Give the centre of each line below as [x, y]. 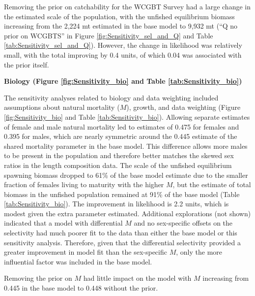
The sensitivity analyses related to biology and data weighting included [111, 97]
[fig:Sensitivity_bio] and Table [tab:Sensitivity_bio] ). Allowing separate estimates [127, 116]
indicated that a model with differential [63, 223]
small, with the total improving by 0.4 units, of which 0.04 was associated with [123, 54]
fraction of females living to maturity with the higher [84, 184]
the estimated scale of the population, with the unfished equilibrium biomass [119, 16]
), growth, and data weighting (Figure [184, 107]
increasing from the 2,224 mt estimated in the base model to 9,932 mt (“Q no [121, 26]
